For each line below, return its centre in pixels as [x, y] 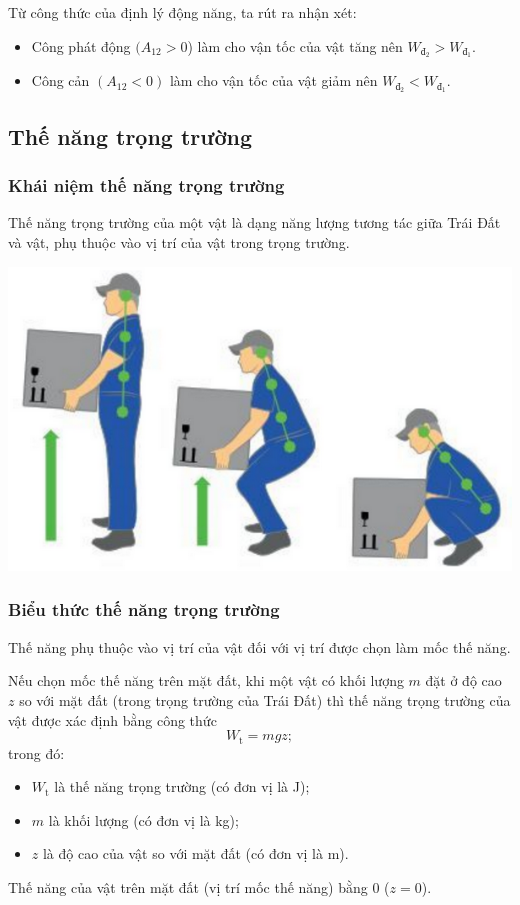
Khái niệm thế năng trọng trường [146, 185]
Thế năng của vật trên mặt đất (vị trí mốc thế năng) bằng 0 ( [199, 886]
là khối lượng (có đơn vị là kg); [143, 819]
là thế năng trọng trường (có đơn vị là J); [182, 786]
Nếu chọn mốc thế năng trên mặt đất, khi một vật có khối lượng [206, 680]
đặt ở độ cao [463, 680]
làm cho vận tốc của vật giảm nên [273, 80]
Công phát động [81, 45]
